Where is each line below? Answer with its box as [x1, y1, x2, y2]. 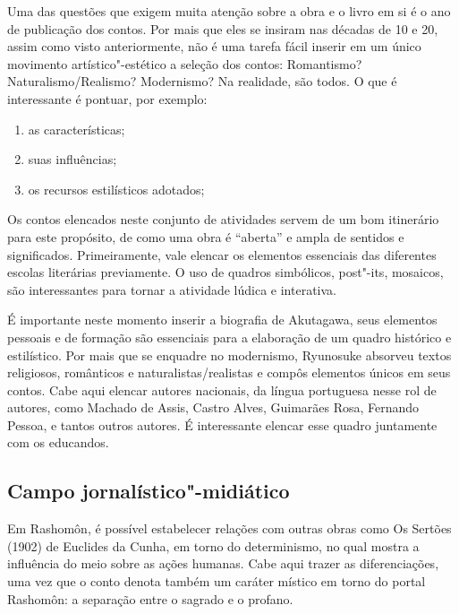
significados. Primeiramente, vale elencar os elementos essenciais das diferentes [7, 245, 437, 264]
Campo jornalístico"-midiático [7, 477, 290, 505]
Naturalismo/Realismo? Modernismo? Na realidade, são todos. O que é [7, 72, 397, 91]
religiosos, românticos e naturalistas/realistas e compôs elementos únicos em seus [7, 363, 451, 382]
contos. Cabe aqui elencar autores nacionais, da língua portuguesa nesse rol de [7, 380, 437, 399]
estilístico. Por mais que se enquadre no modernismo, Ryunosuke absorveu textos [7, 345, 452, 364]
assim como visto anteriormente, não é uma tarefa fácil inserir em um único [7, 37, 421, 56]
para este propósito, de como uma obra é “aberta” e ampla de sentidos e [7, 227, 404, 246]
